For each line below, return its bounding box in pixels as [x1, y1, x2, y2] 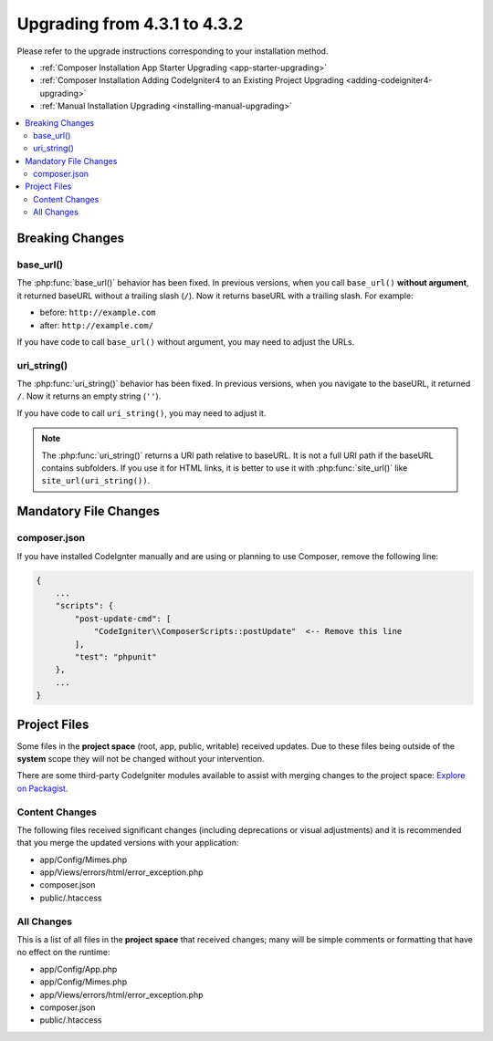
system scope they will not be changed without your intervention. [16, 753, 265, 764]
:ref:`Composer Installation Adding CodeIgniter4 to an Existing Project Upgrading [39, 75, 344, 86]
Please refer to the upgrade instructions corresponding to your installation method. [16, 46, 329, 57]
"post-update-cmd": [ [74, 613, 172, 624]
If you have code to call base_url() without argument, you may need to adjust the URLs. [16, 336, 355, 347]
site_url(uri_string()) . [41, 475, 151, 486]
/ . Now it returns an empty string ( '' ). [16, 390, 162, 401]
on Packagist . [16, 783, 68, 794]
